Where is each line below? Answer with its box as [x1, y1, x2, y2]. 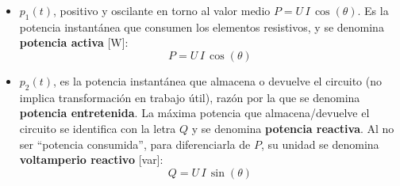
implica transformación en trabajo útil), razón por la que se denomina [19, 89, 360, 105]
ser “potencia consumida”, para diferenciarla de [19, 135, 251, 152]
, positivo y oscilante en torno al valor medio [53, 2, 271, 18]
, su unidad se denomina [260, 135, 379, 152]
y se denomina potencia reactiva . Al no [191, 120, 394, 136]
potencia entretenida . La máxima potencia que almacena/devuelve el [19, 104, 370, 121]
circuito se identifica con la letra [19, 120, 176, 136]
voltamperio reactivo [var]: [19, 151, 163, 168]
